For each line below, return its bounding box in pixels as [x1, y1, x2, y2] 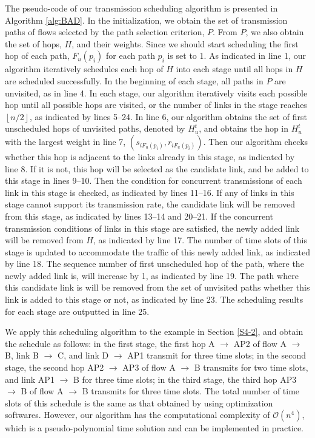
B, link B [5, 349, 39, 362]
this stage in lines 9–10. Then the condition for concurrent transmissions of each [5, 174, 302, 187]
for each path [105, 49, 155, 62]
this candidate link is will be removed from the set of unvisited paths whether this [5, 281, 310, 294]
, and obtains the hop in [199, 122, 289, 135]
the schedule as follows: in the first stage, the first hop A [5, 337, 215, 349]
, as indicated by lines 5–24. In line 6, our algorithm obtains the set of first [30, 110, 307, 123]
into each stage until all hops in [176, 62, 293, 75]
